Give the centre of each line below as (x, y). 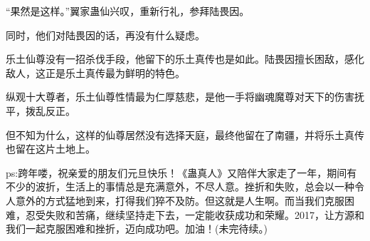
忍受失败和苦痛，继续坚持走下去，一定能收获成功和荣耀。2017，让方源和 (195, 214)
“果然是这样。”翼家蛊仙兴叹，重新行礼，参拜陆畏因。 (128, 11)
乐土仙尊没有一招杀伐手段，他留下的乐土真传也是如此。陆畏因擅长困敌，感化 (185, 59)
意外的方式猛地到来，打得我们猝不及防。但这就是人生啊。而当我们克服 (180, 200)
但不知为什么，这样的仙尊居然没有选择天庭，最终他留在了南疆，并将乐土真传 (185, 134)
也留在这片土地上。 (51, 149)
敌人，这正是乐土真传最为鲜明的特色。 (95, 72)
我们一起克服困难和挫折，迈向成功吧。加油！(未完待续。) (137, 229)
